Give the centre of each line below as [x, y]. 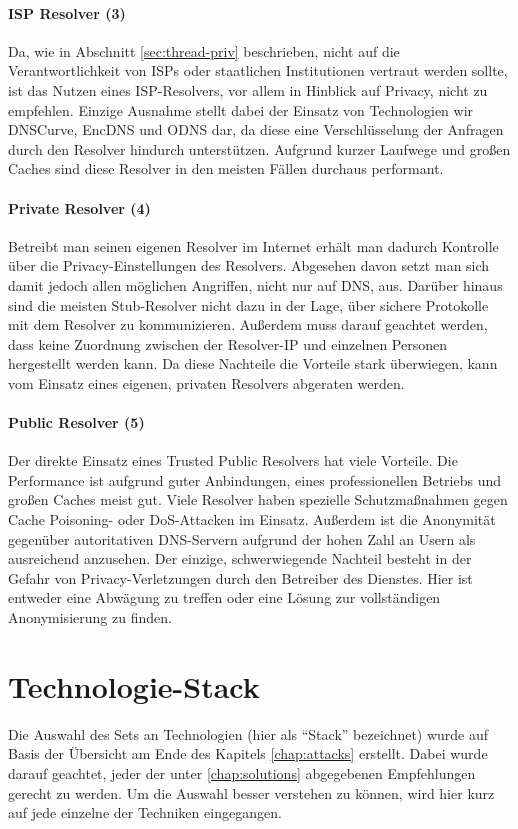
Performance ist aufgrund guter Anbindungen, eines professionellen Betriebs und [255, 479]
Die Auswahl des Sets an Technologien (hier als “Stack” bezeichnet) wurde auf [248, 733]
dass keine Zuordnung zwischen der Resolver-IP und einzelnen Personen [227, 343]
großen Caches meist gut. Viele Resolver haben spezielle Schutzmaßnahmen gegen [258, 499]
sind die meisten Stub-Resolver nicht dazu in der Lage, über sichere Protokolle [248, 304]
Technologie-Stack [134, 685]
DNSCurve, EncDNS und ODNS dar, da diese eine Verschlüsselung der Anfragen [256, 129]
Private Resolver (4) [79, 207]
